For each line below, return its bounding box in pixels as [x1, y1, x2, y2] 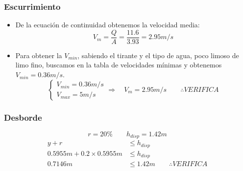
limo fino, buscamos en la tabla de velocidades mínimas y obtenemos [15, 60, 222, 70]
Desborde [4, 111, 42, 123]
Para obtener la [15, 50, 62, 60]
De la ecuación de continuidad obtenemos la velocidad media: [15, 20, 200, 30]
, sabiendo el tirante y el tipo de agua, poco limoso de [77, 50, 239, 60]
